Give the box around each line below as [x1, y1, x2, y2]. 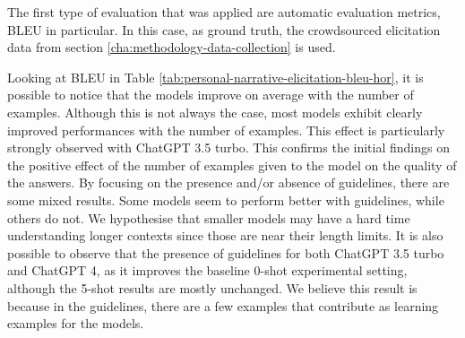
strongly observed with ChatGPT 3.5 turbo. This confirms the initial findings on [7, 138, 451, 157]
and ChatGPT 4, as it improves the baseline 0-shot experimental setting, [7, 261, 408, 280]
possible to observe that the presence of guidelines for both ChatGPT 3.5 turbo [7, 243, 444, 262]
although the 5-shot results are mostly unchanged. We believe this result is [7, 278, 418, 297]
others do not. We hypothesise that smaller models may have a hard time [7, 208, 410, 227]
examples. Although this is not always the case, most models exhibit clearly [7, 102, 423, 121]
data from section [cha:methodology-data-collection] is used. [7, 38, 336, 56]
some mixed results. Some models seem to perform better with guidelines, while [7, 190, 444, 209]
